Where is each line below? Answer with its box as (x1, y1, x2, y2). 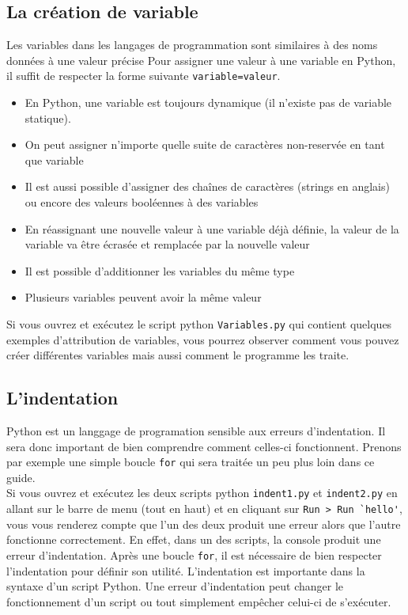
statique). (25, 109, 71, 126)
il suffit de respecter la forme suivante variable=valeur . (6, 67, 281, 84)
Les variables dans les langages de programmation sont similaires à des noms (6, 36, 378, 53)
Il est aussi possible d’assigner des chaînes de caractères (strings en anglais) (25, 178, 390, 195)
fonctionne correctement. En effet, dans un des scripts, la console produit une (6, 531, 381, 548)
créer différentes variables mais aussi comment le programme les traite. (6, 347, 349, 363)
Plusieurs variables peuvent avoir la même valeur (25, 289, 262, 306)
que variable (25, 151, 84, 168)
